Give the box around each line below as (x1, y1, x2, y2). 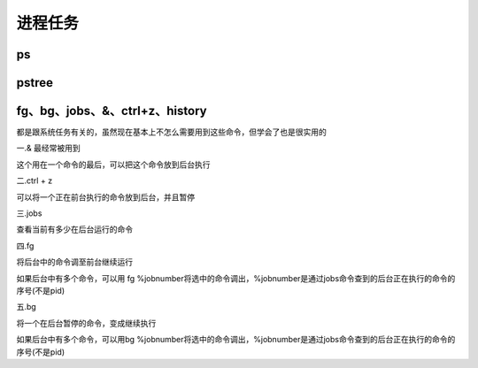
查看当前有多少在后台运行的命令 (16, 224, 133, 234)
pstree (16, 75, 53, 90)
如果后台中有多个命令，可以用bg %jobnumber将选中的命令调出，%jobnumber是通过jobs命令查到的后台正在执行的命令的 (16, 334, 456, 345)
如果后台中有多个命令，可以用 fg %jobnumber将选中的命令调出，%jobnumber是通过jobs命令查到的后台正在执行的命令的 (16, 272, 456, 283)
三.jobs (16, 208, 42, 218)
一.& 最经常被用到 (16, 142, 81, 154)
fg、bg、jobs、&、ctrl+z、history (16, 103, 207, 119)
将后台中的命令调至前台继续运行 (16, 257, 133, 267)
